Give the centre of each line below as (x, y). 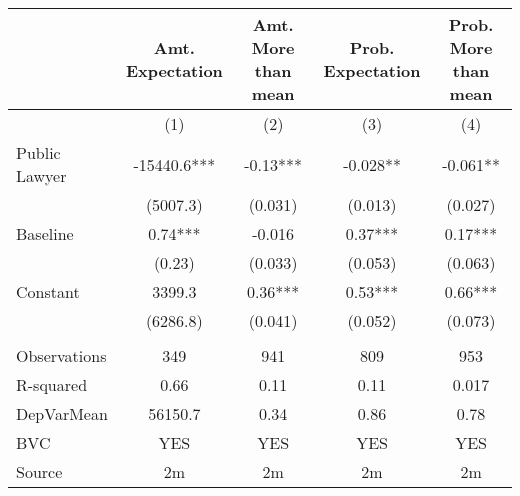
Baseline (45, 233)
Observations (61, 355)
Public (38, 152)
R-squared (52, 384)
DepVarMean (62, 413)
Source (39, 471)
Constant (48, 291)
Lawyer (41, 175)
